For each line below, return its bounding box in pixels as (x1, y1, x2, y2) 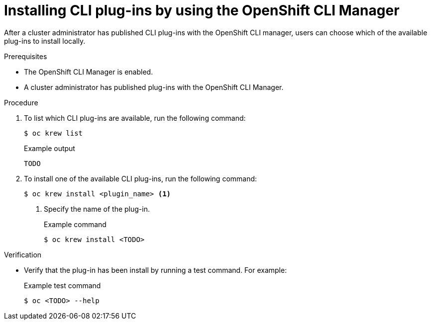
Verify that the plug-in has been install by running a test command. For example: (24, 265, 287, 274)
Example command (44, 220, 107, 229)
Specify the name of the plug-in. (44, 204, 150, 213)
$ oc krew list (24, 129, 83, 137)
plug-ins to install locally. (4, 36, 86, 45)
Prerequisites (4, 52, 47, 61)
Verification (4, 250, 42, 259)
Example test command (24, 281, 101, 290)
